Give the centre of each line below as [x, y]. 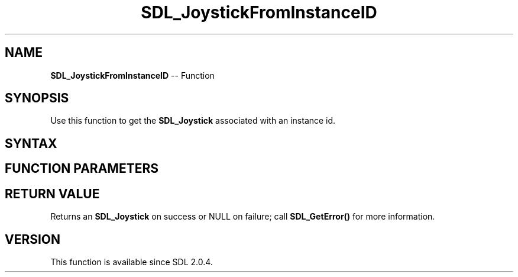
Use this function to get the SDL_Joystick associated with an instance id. [193, 121]
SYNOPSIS [37, 98]
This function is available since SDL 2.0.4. [132, 262]
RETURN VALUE [52, 194]
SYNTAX [31, 143]
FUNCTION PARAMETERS [82, 169]
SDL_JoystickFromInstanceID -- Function [132, 75]
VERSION [33, 239]
